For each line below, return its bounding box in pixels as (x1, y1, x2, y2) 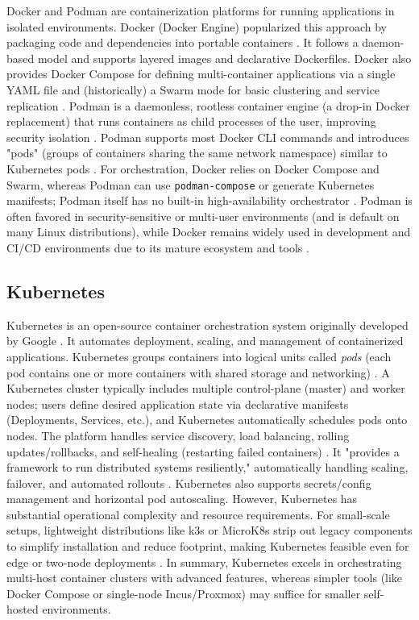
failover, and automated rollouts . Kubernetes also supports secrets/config (6, 474, 371, 491)
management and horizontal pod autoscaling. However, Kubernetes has (6, 490, 358, 507)
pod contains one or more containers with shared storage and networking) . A (6, 364, 390, 381)
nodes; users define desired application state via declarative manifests (6, 395, 349, 412)
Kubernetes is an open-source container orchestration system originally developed (6, 316, 409, 333)
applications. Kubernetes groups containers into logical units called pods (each (6, 347, 392, 364)
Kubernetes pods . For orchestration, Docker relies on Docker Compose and (6, 160, 380, 177)
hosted (6, 601, 39, 618)
